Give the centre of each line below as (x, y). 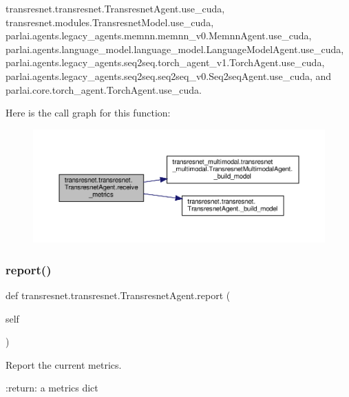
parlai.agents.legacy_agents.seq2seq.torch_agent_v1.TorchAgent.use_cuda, (165, 62)
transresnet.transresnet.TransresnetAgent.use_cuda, (115, 8)
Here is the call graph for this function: (88, 113)
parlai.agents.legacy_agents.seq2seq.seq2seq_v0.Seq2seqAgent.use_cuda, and (169, 75)
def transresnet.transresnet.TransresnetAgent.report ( (118, 295)
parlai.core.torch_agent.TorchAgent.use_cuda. (104, 89)
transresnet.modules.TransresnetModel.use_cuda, (110, 22)
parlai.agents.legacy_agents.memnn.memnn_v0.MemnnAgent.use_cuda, (159, 35)
